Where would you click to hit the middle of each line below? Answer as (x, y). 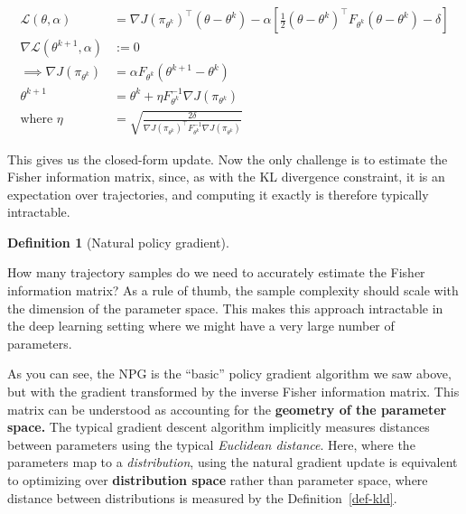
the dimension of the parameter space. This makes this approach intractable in (225, 308)
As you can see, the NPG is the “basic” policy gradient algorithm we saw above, (229, 374)
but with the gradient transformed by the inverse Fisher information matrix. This (233, 392)
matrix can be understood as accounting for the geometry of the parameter (227, 409)
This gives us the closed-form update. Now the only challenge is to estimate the (228, 159)
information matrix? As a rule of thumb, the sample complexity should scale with (233, 290)
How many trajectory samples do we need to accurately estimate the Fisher (216, 272)
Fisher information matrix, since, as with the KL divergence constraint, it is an (226, 177)
